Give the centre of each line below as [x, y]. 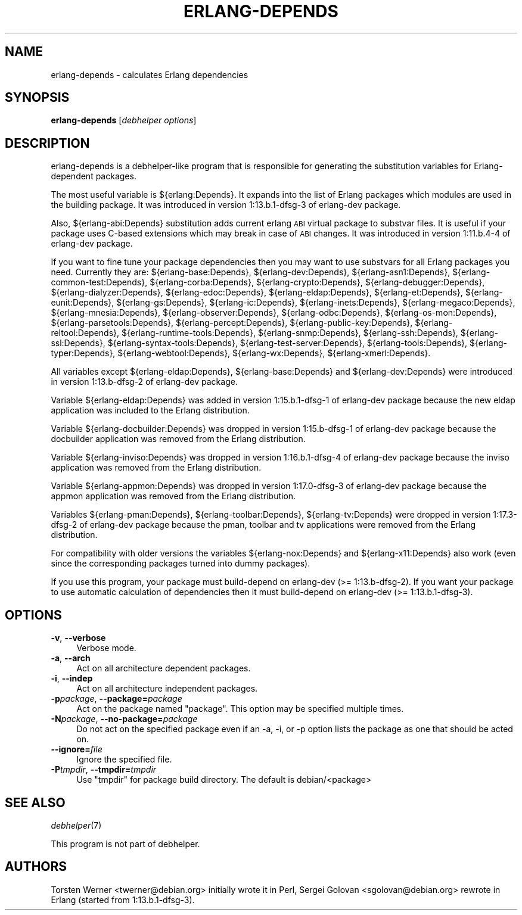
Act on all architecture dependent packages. [164, 668]
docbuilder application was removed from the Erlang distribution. [178, 439]
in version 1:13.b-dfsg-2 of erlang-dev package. [144, 382]
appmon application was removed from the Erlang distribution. [173, 496]
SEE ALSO [35, 802]
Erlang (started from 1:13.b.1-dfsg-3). [123, 900]
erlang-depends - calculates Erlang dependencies [150, 74]
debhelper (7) [76, 825]
